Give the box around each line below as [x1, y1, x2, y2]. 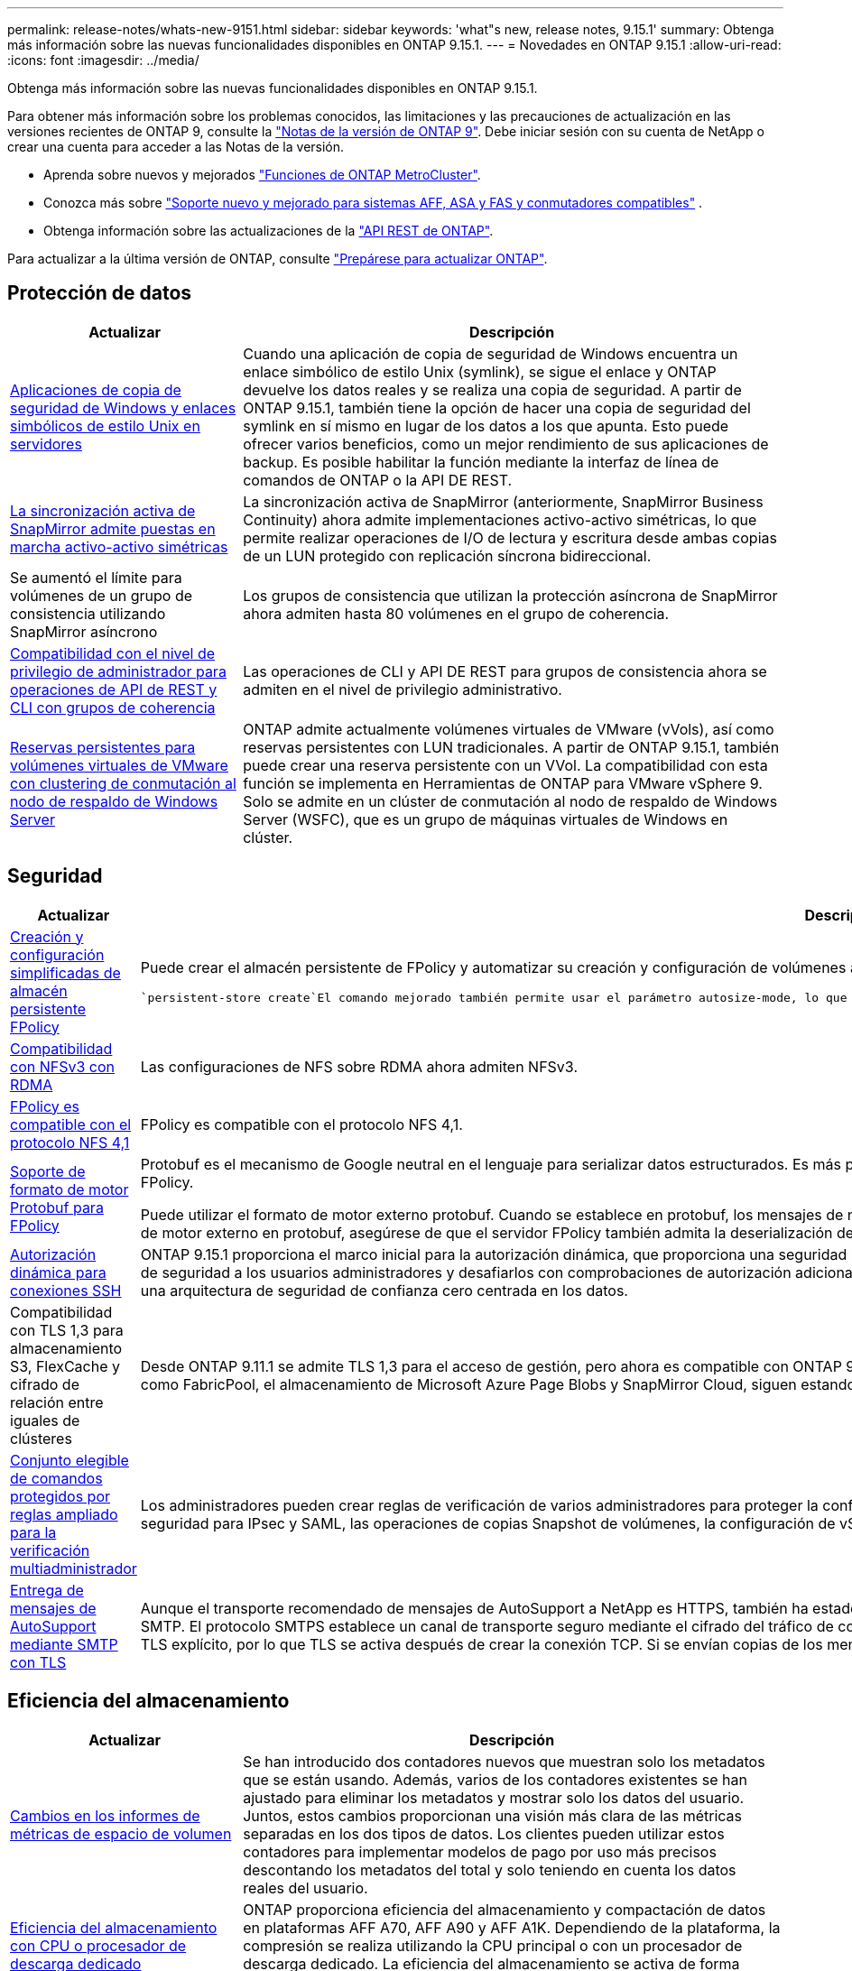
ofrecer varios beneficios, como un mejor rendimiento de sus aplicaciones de [243, 434, 769, 453]
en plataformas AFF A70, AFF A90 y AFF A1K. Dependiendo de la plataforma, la [243, 1918, 781, 1937]
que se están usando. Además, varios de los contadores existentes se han [243, 1770, 747, 1789]
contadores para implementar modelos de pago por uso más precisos [243, 1842, 717, 1861]
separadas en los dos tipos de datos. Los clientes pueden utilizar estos [243, 1824, 725, 1843]
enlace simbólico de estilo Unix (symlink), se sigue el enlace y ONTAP [243, 362, 717, 381]
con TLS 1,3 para [10, 1320, 124, 1339]
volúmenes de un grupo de [10, 586, 193, 605]
